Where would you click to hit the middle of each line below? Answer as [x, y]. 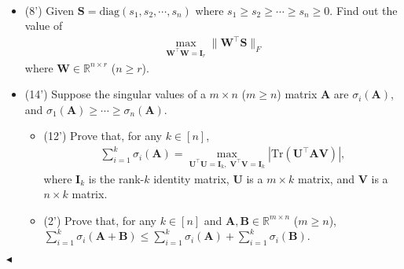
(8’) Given [50, 10]
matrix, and [326, 178]
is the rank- [116, 178]
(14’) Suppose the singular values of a [115, 94]
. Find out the [364, 10]
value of [44, 26]
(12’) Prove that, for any [103, 136]
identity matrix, [191, 178]
